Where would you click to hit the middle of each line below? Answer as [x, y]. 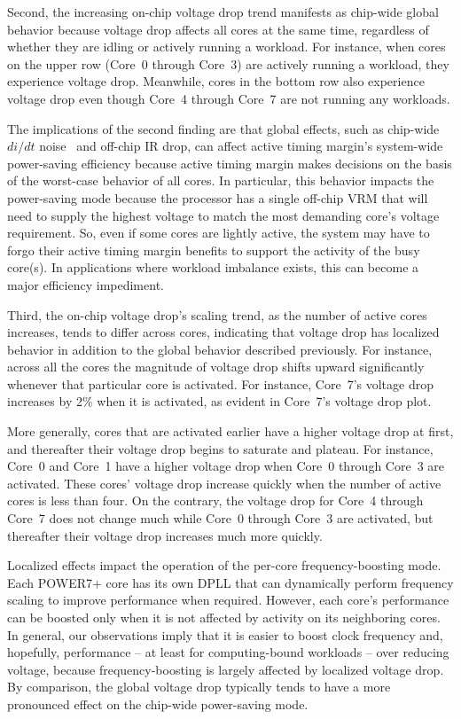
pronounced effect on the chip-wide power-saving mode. [158, 703]
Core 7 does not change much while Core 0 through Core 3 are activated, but [220, 518]
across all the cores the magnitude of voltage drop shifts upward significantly [216, 367]
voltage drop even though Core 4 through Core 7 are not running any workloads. [229, 98]
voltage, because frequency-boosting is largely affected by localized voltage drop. [226, 669]
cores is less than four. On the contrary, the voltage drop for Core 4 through [215, 500]
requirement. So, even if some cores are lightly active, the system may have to [219, 233]
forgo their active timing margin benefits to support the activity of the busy [214, 250]
